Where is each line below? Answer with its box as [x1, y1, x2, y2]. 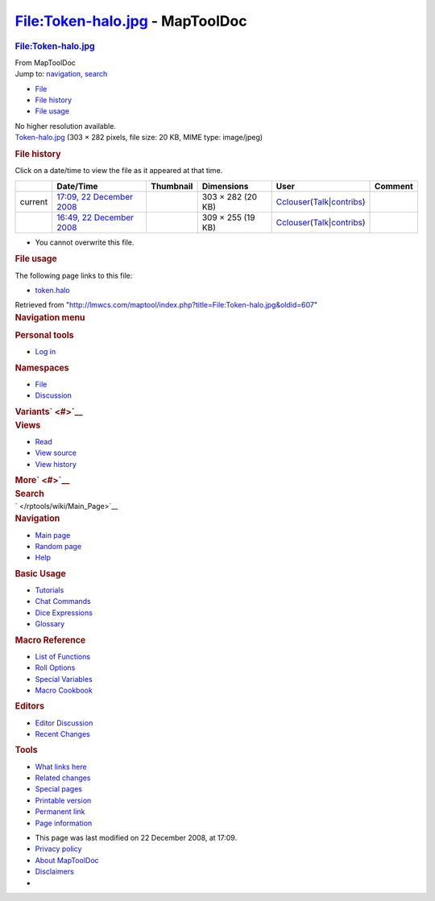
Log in [35, 347, 56, 357]
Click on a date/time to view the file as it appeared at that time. [14, 166, 223, 176]
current [19, 196, 48, 207]
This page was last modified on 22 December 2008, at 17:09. [35, 833, 238, 842]
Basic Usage [14, 568, 66, 579]
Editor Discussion [35, 717, 93, 728]
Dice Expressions [35, 608, 93, 618]
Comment [375, 180, 414, 192]
